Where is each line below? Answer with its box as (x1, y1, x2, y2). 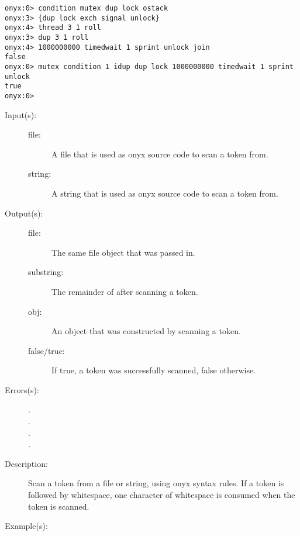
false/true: (28, 344, 65, 356)
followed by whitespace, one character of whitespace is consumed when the (28, 489, 295, 501)
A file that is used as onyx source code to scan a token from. (51, 147, 268, 160)
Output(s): (5, 207, 43, 219)
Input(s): (5, 108, 37, 121)
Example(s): (5, 520, 48, 532)
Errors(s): (5, 383, 39, 396)
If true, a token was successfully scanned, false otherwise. (51, 364, 256, 376)
